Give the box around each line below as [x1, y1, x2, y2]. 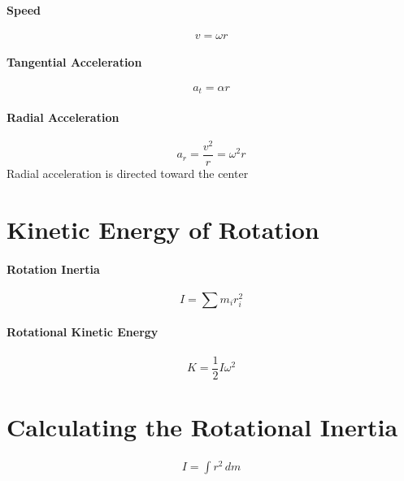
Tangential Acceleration [7, 54, 142, 71]
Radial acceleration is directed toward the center [7, 164, 249, 181]
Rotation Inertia [7, 260, 100, 277]
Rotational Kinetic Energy [7, 323, 159, 340]
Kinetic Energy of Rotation [7, 212, 319, 245]
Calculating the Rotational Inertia [7, 409, 398, 443]
